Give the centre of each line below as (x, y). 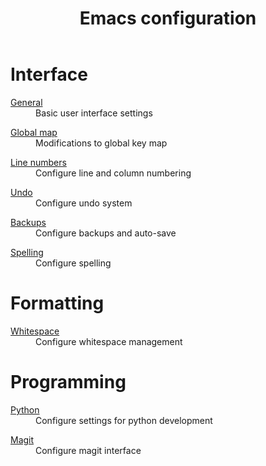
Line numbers (38, 162)
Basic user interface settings (94, 113)
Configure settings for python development (124, 420)
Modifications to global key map (101, 143)
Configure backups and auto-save (106, 233)
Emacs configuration (168, 18)
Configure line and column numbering (113, 173)
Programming (68, 382)
